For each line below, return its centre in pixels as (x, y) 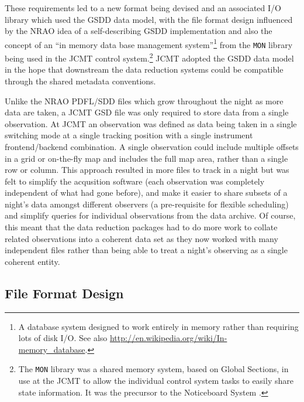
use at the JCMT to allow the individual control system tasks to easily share (156, 381)
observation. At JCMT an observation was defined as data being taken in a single (151, 123)
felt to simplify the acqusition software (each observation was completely (135, 181)
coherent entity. (32, 261)
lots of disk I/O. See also (63, 338)
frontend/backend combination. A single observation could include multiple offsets (152, 146)
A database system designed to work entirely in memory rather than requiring (158, 326)
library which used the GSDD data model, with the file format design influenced (149, 19)
